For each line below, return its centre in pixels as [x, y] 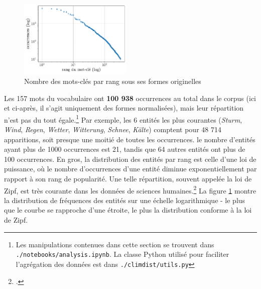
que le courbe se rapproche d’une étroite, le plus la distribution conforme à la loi [128, 210]
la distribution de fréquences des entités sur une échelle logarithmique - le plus [125, 200]
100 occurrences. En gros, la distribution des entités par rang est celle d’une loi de [130, 159]
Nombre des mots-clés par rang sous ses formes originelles [113, 81]
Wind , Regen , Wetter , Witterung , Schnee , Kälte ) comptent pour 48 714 [113, 129]
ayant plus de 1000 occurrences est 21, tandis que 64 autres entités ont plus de [125, 149]
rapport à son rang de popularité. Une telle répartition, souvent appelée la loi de [128, 179]
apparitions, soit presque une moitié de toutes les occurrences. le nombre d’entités [130, 139]
